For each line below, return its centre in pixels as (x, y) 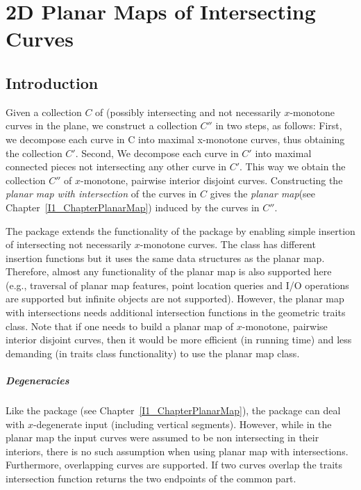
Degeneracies (37, 381)
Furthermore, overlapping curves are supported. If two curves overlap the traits (174, 465)
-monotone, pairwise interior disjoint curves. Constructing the (212, 180)
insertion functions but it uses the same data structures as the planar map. (165, 258)
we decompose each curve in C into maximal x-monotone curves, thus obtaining (175, 139)
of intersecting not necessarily (69, 244)
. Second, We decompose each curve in (157, 153)
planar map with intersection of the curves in (101, 194)
